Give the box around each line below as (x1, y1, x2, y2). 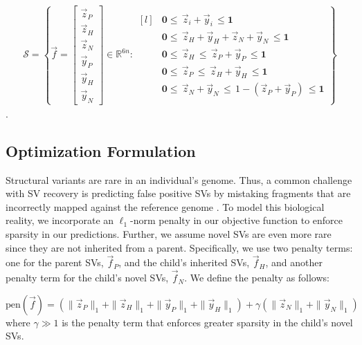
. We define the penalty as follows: (184, 270, 329, 285)
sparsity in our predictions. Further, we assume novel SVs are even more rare (6, 226, 332, 241)
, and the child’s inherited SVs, (118, 255, 250, 270)
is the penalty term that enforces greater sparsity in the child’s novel (62, 315, 353, 329)
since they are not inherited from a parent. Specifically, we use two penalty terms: (6, 240, 353, 254)
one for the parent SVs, (6, 255, 104, 270)
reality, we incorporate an (6, 213, 114, 227)
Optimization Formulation (6, 140, 196, 161)
